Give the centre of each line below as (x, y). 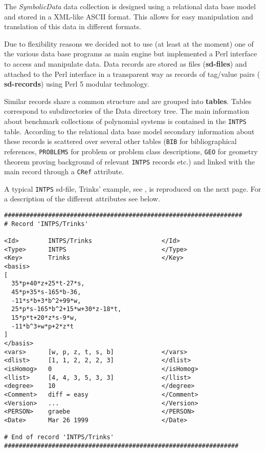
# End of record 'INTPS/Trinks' (59, 437)
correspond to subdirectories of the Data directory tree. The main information (127, 111)
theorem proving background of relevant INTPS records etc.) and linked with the (129, 161)
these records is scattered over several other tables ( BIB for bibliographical (120, 141)
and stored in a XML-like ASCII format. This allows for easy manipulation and (129, 16)
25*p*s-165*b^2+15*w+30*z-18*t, (67, 309)
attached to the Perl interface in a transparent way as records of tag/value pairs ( (132, 74)
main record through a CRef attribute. (64, 171)
